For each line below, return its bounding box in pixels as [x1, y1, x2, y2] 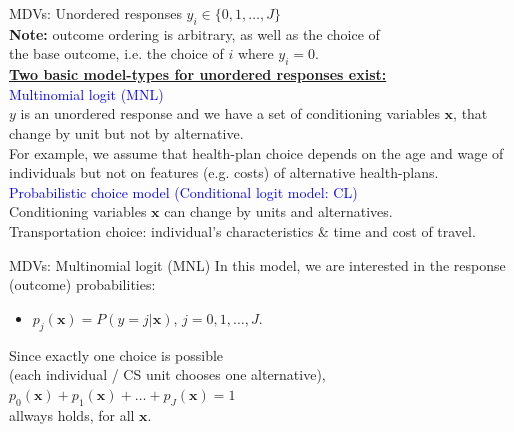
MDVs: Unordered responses [9, 3, 182, 23]
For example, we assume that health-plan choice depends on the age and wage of [9, 142, 504, 163]
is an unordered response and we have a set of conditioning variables [20, 103, 440, 124]
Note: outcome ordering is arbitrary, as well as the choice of [9, 23, 380, 44]
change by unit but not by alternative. [9, 122, 244, 143]
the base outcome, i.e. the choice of [9, 43, 224, 64]
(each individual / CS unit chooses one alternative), [9, 364, 326, 385]
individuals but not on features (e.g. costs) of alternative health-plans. [9, 162, 439, 183]
